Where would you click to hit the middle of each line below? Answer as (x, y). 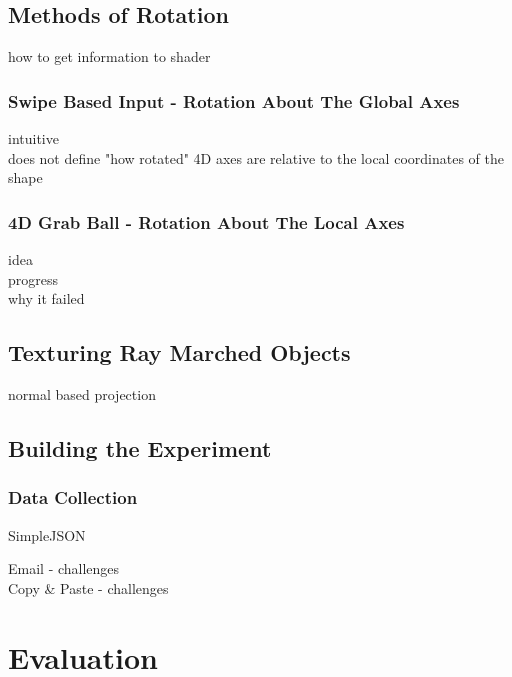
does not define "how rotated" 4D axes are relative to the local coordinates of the (256, 157)
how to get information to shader (109, 56)
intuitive (33, 138)
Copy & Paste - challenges (88, 587)
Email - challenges (64, 568)
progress (33, 278)
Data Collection (73, 497)
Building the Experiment (140, 447)
